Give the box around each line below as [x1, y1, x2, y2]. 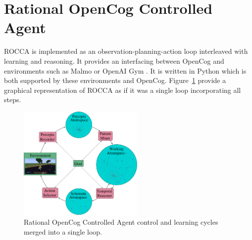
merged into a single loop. [24, 226, 102, 237]
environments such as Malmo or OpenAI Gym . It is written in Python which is [4, 65, 247, 76]
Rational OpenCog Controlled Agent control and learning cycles [24, 217, 218, 227]
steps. [4, 94, 21, 105]
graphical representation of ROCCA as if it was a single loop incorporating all [4, 84, 241, 95]
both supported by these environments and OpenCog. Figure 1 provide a [4, 75, 226, 85]
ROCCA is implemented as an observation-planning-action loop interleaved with [4, 46, 248, 56]
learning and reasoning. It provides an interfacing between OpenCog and [4, 55, 224, 66]
